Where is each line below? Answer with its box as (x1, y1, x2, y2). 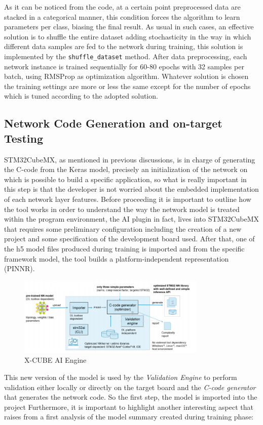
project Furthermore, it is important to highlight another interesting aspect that (4, 401, 253, 412)
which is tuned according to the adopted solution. (4, 91, 158, 101)
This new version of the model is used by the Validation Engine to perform (4, 372, 237, 382)
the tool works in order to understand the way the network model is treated (4, 203, 240, 214)
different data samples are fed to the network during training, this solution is (4, 41, 243, 52)
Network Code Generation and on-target (4, 115, 222, 131)
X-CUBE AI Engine (24, 355, 87, 365)
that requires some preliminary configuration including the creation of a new (4, 223, 242, 234)
